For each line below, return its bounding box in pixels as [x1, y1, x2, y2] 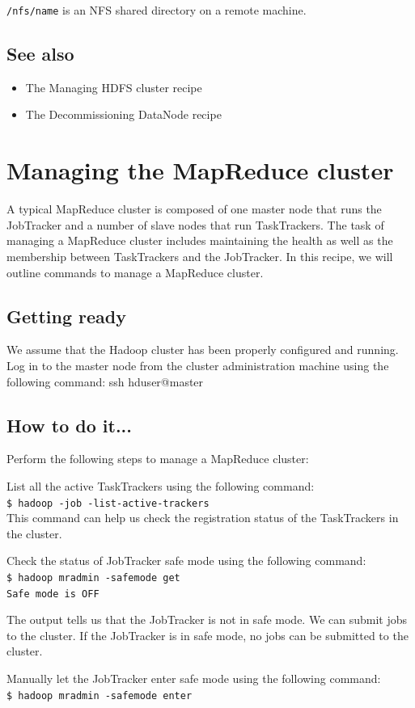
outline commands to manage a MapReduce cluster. [6, 263, 264, 280]
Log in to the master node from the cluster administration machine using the [6, 356, 389, 373]
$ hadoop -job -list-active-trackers [6, 497, 210, 509]
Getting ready [6, 303, 126, 328]
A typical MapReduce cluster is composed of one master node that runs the [6, 200, 382, 217]
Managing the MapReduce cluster [6, 154, 394, 187]
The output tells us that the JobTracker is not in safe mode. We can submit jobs [6, 611, 407, 628]
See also [6, 41, 74, 66]
